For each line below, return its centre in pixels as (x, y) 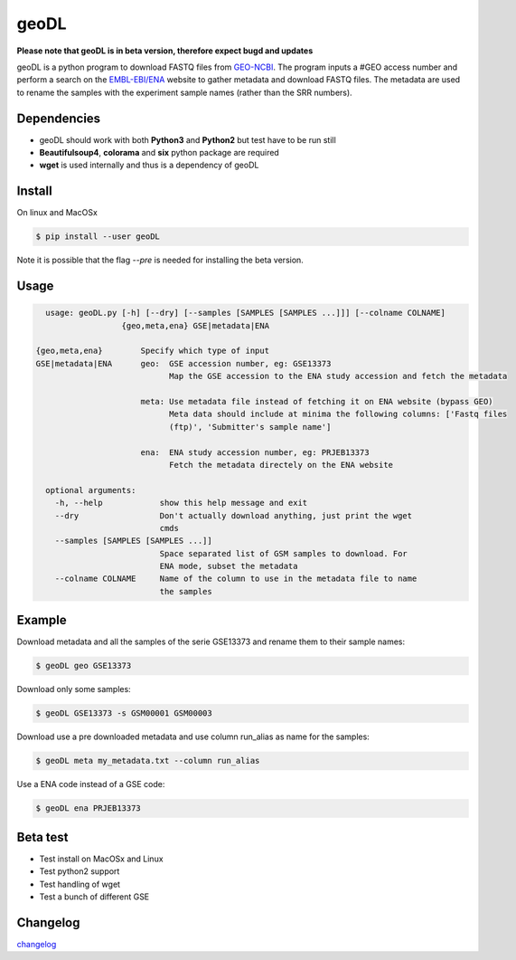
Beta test (42, 837)
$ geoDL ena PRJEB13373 (89, 808)
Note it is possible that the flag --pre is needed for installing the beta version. (160, 260)
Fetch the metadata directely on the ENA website (281, 465)
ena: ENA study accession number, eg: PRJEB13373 (255, 452)
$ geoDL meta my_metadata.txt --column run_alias (148, 761)
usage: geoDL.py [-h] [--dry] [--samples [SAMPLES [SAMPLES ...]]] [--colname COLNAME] (246, 313)
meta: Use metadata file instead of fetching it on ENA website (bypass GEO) (317, 402)
